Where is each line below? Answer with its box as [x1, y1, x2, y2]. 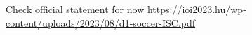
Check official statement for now [6, 2, 145, 16]
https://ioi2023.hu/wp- [147, 2, 246, 16]
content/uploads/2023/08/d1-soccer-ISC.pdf [6, 15, 196, 30]
